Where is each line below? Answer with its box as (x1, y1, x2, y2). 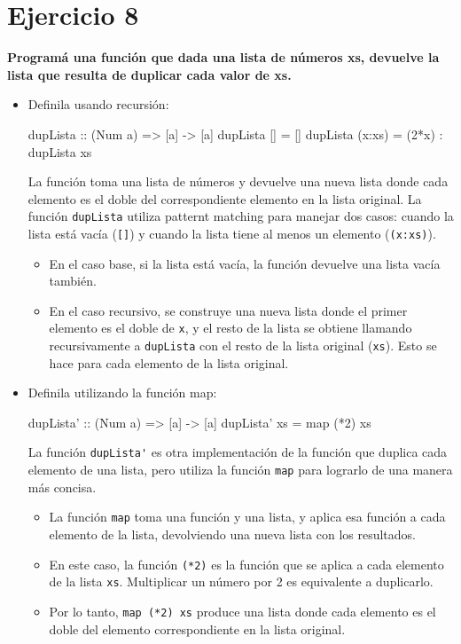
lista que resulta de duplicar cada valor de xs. (7, 65, 292, 83)
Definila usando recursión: (27, 95, 169, 114)
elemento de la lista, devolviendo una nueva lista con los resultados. (49, 525, 416, 544)
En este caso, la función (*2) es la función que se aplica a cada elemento (49, 554, 444, 573)
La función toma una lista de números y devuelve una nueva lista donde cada (27, 172, 449, 191)
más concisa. (27, 477, 97, 496)
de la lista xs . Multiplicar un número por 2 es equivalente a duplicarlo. (49, 572, 434, 591)
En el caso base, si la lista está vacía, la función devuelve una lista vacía (49, 254, 441, 272)
